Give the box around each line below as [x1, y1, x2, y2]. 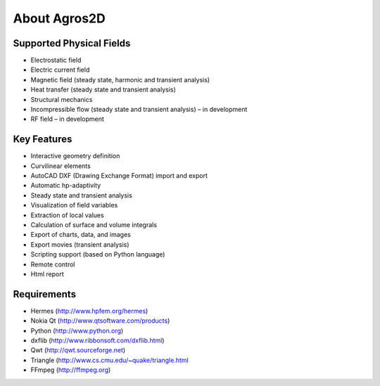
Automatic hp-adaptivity [30, 181, 101, 190]
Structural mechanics [30, 95, 93, 103]
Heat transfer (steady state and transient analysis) [30, 85, 176, 94]
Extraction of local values [30, 211, 105, 219]
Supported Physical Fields [13, 37, 131, 49]
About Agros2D [13, 11, 106, 26]
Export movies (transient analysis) [30, 240, 129, 249]
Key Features [13, 134, 72, 146]
